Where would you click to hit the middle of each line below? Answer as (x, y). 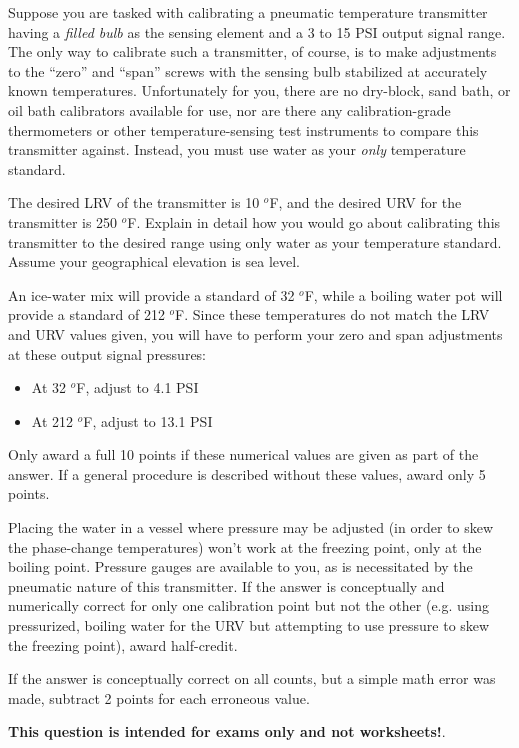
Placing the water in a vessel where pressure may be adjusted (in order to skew (251, 527)
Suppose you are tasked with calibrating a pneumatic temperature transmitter (248, 12)
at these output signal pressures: (107, 353)
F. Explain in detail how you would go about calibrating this (314, 221)
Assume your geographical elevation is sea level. (154, 261)
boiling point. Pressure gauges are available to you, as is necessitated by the (240, 566)
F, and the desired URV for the (365, 202)
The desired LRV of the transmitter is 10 (134, 202)
